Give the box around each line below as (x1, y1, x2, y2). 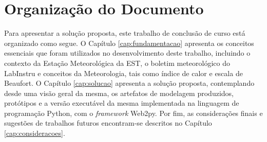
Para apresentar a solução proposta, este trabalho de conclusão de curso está (4, 28, 245, 38)
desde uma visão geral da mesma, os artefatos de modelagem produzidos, (4, 87, 234, 98)
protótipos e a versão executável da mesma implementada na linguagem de (4, 98, 239, 108)
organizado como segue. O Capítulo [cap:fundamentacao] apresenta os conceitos (4, 37, 254, 48)
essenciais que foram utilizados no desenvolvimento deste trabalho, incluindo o (4, 48, 251, 58)
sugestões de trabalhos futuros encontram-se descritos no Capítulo (4, 117, 212, 128)
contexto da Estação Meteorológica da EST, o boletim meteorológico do (4, 57, 230, 68)
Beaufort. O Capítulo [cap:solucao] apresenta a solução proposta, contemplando (4, 78, 255, 88)
